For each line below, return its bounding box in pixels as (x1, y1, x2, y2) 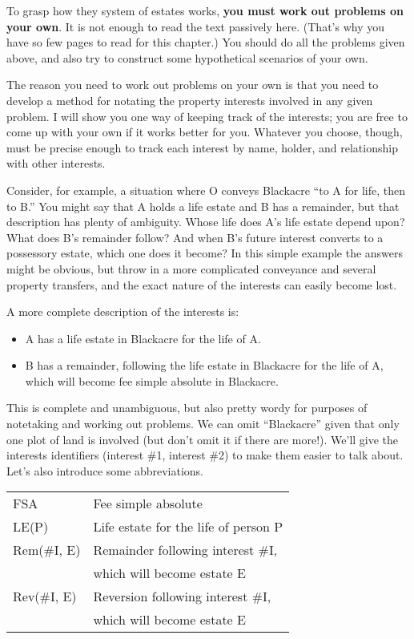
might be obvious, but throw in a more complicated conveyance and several (6, 260, 376, 277)
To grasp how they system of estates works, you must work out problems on (6, 2, 404, 18)
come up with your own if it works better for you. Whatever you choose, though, (6, 123, 403, 140)
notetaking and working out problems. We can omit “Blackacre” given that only (6, 415, 400, 432)
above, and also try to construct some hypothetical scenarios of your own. (6, 49, 368, 66)
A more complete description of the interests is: (6, 303, 239, 320)
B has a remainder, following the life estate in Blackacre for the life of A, (25, 357, 384, 374)
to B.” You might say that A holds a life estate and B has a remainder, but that (6, 197, 400, 214)
